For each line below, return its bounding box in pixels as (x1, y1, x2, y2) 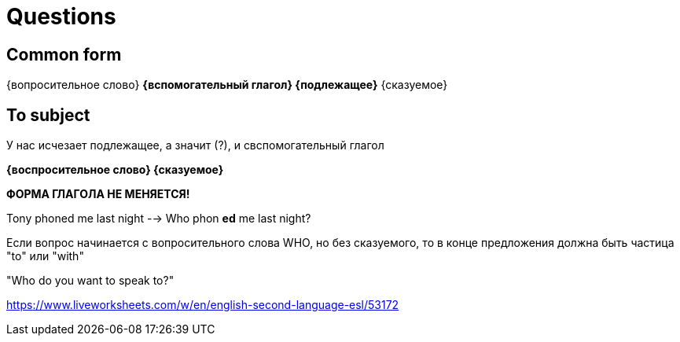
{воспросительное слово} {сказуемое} (6, 163, 224, 177)
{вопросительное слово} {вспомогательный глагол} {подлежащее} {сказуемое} (6, 78, 448, 92)
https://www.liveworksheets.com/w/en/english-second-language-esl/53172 (6, 298, 399, 312)
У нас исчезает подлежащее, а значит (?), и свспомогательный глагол (6, 138, 384, 153)
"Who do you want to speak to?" (6, 274, 175, 288)
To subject (6, 105, 90, 125)
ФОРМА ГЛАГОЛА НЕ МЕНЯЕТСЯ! (6, 187, 190, 201)
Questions (6, 3, 116, 30)
